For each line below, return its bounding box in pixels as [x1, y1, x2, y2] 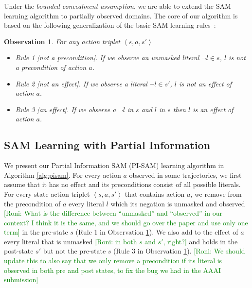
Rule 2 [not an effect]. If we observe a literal [15, 78, 147, 88]
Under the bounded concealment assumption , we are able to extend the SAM [4, 1, 231, 11]
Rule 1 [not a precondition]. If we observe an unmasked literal [15, 52, 199, 63]
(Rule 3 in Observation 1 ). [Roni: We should [113, 246, 245, 256]
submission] [4, 274, 38, 285]
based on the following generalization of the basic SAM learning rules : [4, 20, 216, 30]
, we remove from [190, 188, 242, 199]
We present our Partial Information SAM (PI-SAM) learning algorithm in [4, 160, 224, 170]
